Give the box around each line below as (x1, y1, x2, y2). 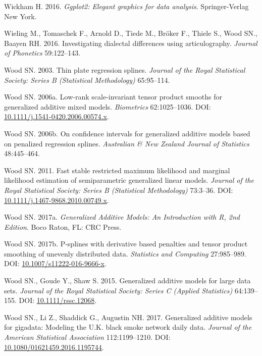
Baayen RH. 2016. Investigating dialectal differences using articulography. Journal (4, 37, 257, 48)
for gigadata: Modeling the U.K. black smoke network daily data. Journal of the (4, 322, 252, 332)
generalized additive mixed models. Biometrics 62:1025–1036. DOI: (4, 101, 211, 112)
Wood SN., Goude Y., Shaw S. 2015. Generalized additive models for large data (4, 275, 251, 286)
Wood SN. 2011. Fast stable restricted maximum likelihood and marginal (4, 165, 230, 175)
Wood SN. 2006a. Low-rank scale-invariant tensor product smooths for (4, 91, 222, 102)
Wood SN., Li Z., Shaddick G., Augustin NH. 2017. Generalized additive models (4, 312, 252, 322)
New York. (4, 11, 37, 21)
